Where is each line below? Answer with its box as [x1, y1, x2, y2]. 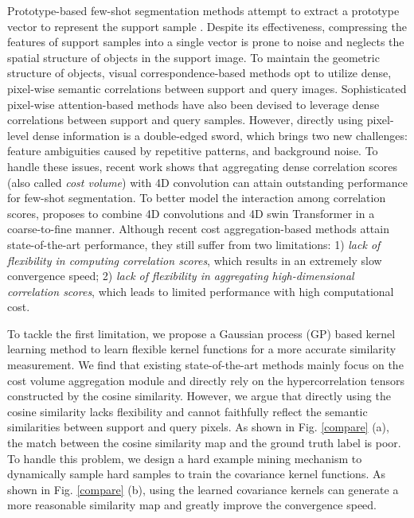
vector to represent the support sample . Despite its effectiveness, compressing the [7, 18, 407, 34]
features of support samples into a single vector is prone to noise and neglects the [7, 33, 404, 50]
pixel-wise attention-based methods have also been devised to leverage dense [7, 95, 380, 112]
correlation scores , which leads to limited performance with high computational [7, 282, 394, 299]
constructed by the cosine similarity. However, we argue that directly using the [7, 388, 391, 404]
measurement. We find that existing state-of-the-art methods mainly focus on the [7, 356, 404, 373]
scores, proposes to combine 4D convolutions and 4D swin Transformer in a [7, 204, 375, 221]
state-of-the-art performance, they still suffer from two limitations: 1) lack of [7, 236, 381, 252]
